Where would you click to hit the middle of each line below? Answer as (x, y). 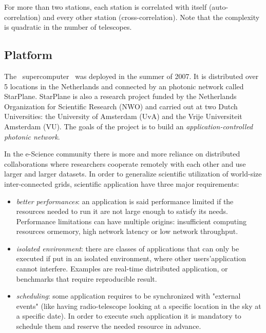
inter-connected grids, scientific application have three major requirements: (122, 183)
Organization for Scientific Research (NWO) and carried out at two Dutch (121, 106)
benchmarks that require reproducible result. (87, 278)
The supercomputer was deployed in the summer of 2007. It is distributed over (131, 76)
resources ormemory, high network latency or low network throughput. (127, 231)
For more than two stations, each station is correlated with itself (106, 7)
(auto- (218, 7)
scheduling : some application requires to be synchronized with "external (128, 296)
